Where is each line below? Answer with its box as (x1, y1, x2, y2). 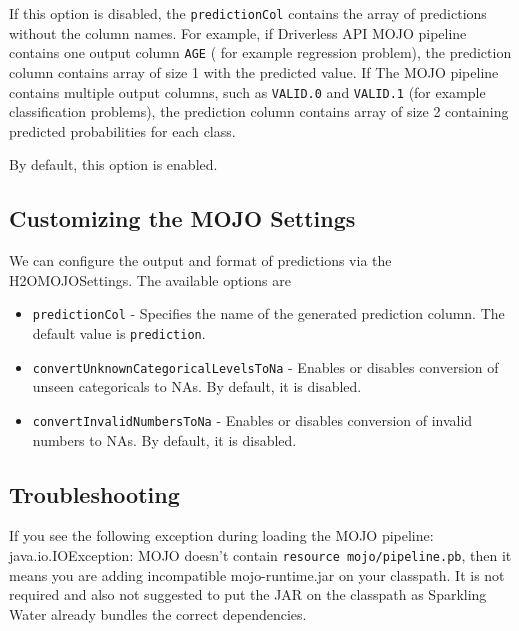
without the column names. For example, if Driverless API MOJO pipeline (9, 22, 467, 43)
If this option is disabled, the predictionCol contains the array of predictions (9, 3, 487, 23)
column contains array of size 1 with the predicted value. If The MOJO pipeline (9, 61, 499, 82)
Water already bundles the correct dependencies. (9, 603, 307, 624)
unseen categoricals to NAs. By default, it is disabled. (32, 376, 362, 397)
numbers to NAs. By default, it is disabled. (32, 429, 297, 450)
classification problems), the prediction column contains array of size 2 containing (9, 101, 509, 122)
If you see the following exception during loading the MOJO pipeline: (9, 525, 434, 546)
